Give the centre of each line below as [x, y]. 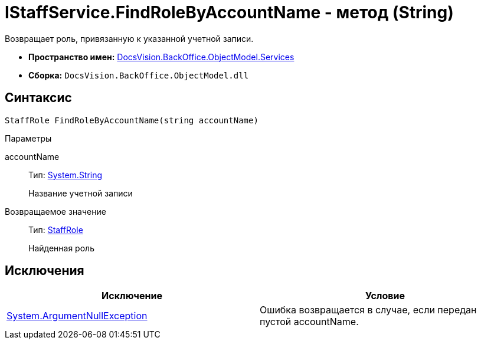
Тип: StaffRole [56, 230]
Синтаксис [38, 98]
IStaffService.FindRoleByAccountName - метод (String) [229, 12]
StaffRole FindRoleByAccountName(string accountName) [132, 120]
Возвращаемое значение [55, 211]
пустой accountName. [309, 322]
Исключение [132, 296]
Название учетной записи [81, 193]
